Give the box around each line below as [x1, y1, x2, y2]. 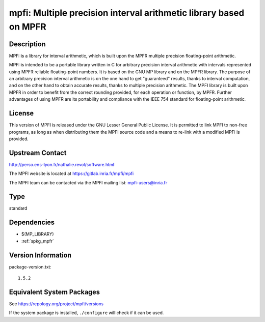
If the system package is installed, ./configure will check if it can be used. [9, 310, 164, 316]
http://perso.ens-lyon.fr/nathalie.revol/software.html [9, 161, 115, 167]
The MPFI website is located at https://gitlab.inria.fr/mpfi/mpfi [9, 171, 134, 176]
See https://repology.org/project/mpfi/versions [9, 300, 104, 307]
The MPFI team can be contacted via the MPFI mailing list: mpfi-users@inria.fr [9, 179, 167, 185]
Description [9, 40, 46, 48]
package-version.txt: [9, 263, 52, 270]
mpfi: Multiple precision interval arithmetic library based [9, 7, 245, 18]
